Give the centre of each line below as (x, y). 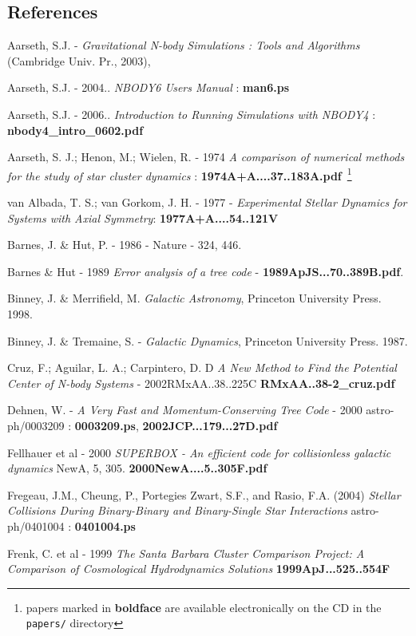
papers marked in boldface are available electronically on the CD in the (204, 607)
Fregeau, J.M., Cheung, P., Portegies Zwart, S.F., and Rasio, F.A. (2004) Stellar (204, 494)
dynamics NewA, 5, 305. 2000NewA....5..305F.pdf (137, 468)
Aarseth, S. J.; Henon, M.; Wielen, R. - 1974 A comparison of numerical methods (206, 157)
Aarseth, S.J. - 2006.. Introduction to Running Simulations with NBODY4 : (192, 114)
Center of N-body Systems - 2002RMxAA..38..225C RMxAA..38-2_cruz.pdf (201, 383)
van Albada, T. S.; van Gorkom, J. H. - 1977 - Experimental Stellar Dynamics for (207, 202)
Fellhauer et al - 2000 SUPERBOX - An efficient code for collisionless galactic (199, 452)
